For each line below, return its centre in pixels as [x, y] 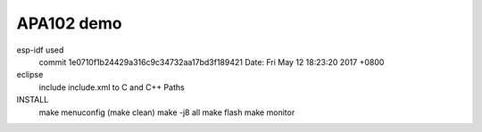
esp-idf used [40, 50]
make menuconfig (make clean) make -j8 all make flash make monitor [167, 112]
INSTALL [33, 100]
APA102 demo [69, 23]
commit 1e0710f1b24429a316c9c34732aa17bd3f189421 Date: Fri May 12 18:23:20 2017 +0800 [212, 62]
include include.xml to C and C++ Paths [112, 87]
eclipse [30, 75]
